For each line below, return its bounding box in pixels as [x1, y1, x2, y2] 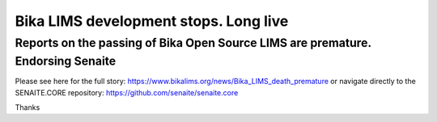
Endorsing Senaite [15, 53, 117, 69]
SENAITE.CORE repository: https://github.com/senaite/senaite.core [15, 87, 239, 97]
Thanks [15, 103, 40, 112]
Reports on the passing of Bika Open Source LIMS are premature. [15, 36, 371, 50]
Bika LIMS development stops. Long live [15, 12, 289, 30]
